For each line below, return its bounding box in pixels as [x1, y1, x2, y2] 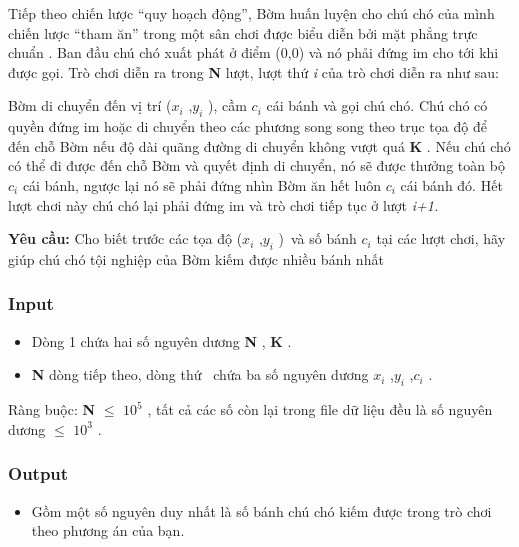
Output [8, 461, 69, 486]
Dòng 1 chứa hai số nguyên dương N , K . [31, 330, 292, 351]
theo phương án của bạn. [31, 520, 185, 541]
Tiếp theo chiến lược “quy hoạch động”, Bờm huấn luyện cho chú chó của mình [8, 3, 495, 23]
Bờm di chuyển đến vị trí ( [8, 95, 172, 116]
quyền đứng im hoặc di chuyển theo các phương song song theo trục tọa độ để [8, 116, 487, 137]
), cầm [208, 95, 247, 116]
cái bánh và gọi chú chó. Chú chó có [266, 95, 488, 116]
